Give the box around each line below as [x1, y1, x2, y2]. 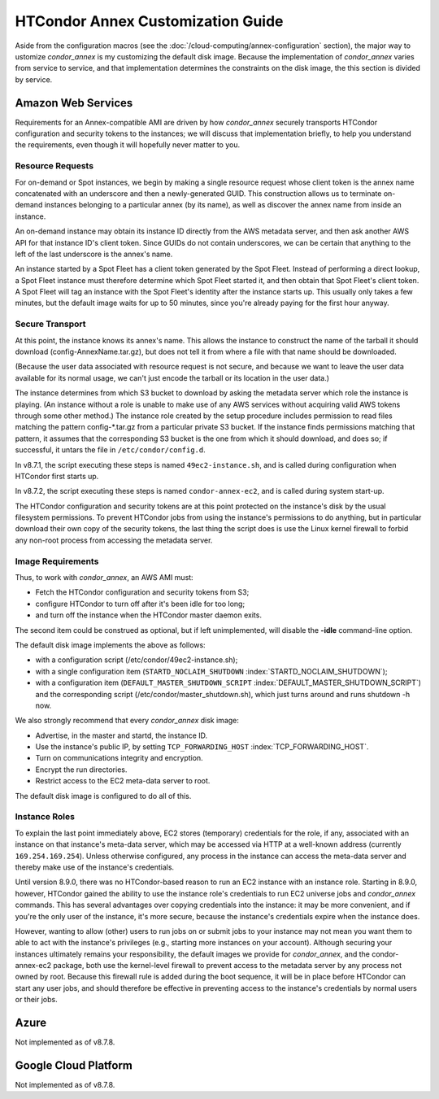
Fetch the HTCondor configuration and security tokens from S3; [35, 587, 250, 597]
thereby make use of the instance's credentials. [15, 862, 175, 872]
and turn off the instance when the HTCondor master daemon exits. [35, 610, 262, 620]
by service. [15, 74, 53, 85]
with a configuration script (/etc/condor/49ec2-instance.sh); [35, 655, 238, 665]
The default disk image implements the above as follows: [15, 639, 206, 650]
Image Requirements [15, 556, 99, 567]
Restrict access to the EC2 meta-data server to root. [35, 776, 211, 786]
